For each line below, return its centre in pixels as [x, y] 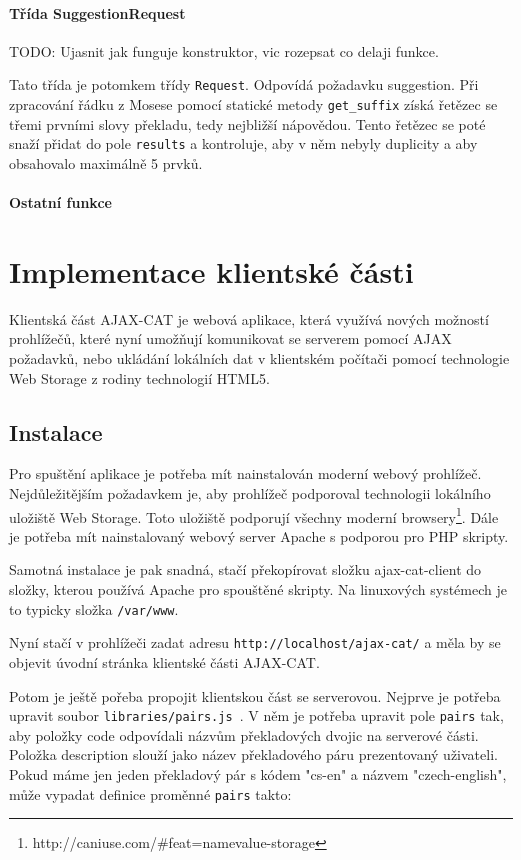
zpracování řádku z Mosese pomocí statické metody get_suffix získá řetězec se [253, 104]
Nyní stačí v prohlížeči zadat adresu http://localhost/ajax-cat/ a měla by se [255, 642]
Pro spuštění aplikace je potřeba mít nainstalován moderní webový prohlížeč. [245, 473]
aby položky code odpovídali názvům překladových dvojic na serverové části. [244, 734]
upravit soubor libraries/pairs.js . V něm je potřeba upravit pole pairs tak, [256, 715]
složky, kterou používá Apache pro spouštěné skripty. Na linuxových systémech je [258, 589]
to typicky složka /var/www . [94, 608]
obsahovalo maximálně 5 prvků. [106, 162]
